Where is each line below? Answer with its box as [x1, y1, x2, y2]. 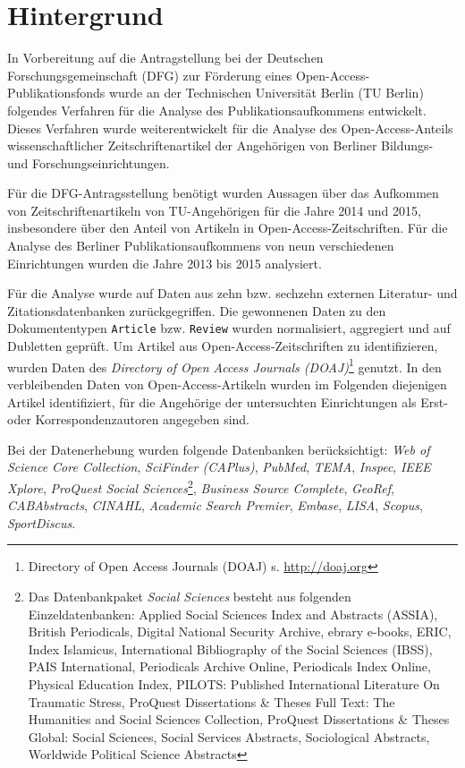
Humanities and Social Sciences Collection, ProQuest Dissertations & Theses [28, 710, 450, 729]
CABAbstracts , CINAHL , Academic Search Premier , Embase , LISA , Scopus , [7, 496, 423, 515]
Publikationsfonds [7, 83, 106, 102]
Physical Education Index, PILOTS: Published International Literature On [28, 674, 440, 693]
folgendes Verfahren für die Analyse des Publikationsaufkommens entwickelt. [7, 100, 427, 119]
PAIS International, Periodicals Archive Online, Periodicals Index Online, [28, 657, 431, 676]
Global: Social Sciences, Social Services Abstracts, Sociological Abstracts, [28, 727, 430, 746]
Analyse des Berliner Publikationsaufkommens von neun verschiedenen [7, 236, 394, 255]
